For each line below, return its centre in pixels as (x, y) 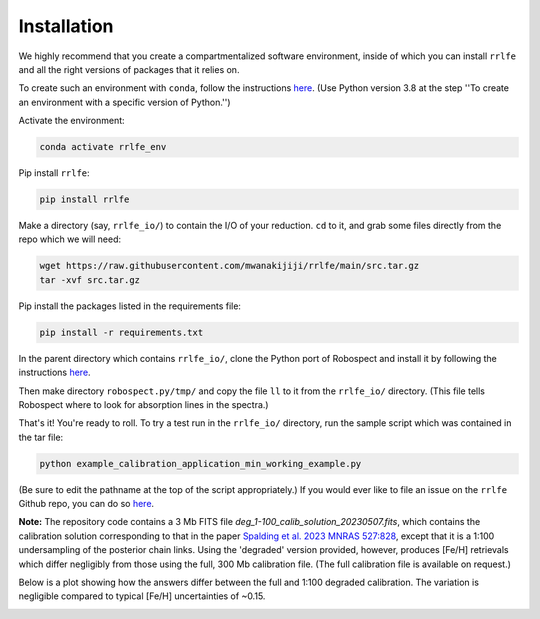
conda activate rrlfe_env (103, 147)
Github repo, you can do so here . (86, 504)
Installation (66, 26)
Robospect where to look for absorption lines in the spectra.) (143, 404)
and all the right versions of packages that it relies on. (129, 69)
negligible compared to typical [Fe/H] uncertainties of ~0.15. (142, 596)
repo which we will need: (70, 239)
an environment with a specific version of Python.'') (124, 102)
